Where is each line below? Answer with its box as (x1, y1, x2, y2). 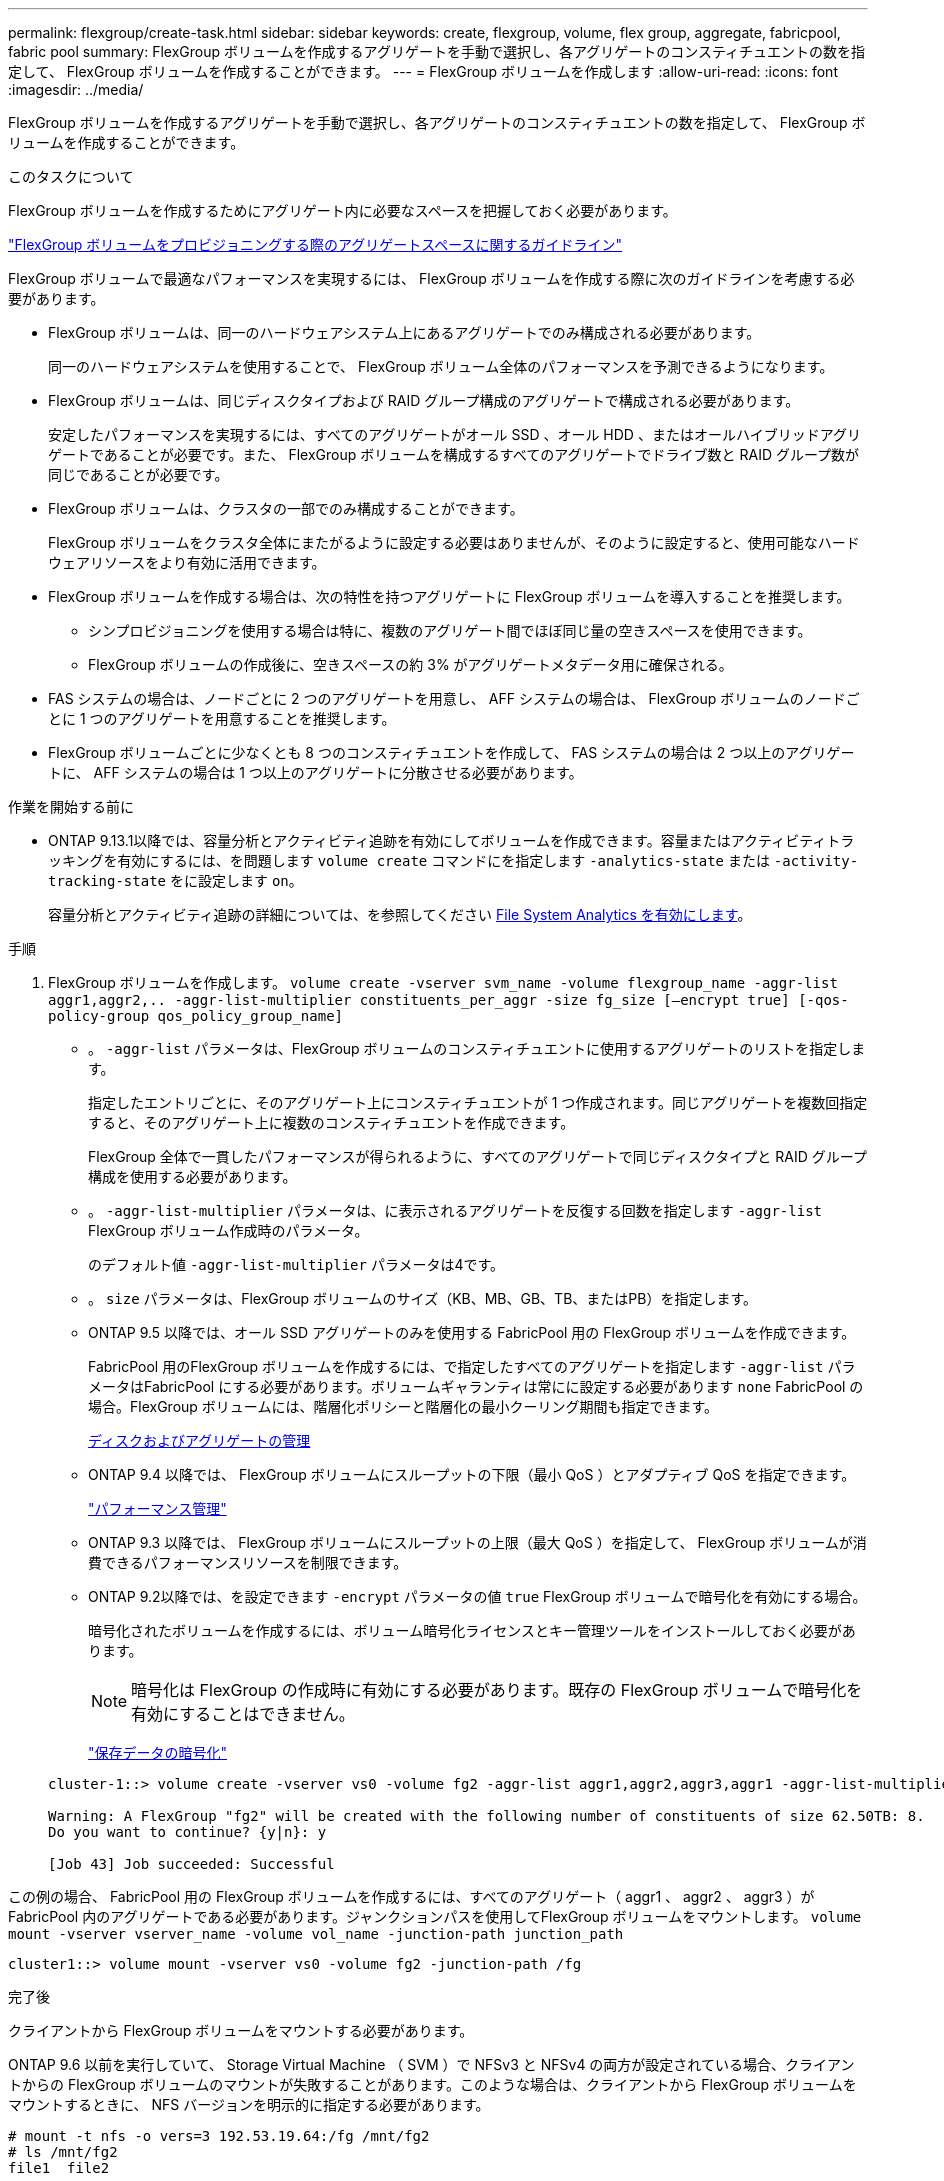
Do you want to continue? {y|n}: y (48, 1824, 327, 1840)
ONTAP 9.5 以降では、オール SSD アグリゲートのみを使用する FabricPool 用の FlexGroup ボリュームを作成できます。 (88, 1324, 856, 1341)
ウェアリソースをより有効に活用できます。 (48, 554, 326, 571)
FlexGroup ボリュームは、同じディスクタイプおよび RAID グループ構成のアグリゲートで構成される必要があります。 (48, 392, 800, 409)
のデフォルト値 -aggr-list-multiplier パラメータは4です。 (88, 1256, 505, 1273)
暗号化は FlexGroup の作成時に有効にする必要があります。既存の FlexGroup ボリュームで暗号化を (131, 1680, 863, 1700)
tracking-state (48, 873, 167, 889)
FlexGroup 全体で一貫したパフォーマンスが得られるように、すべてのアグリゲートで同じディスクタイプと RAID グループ (88, 1148, 867, 1165)
